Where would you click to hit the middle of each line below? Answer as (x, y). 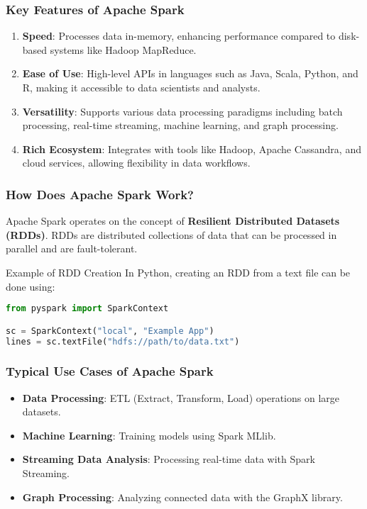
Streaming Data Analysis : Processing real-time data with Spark (169, 459)
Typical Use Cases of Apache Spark (110, 371)
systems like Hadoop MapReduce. (123, 49)
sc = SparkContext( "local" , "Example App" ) (110, 331)
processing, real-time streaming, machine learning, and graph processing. (180, 125)
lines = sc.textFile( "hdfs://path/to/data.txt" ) (123, 341)
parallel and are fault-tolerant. (72, 248)
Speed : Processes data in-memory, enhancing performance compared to (179, 36)
